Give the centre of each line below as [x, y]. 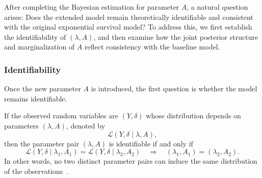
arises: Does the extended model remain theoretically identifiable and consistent [129, 17]
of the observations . [36, 171]
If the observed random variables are [61, 116]
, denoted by [86, 125]
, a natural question [217, 7]
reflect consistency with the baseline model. [152, 47]
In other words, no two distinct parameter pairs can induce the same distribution [131, 161]
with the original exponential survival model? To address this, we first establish [128, 27]
